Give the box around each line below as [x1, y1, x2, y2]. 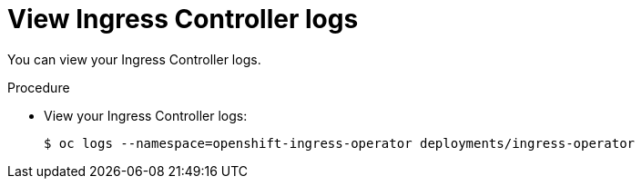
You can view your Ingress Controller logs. [7, 51, 261, 67]
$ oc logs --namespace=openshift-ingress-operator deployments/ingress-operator [44, 135, 636, 151]
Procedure [7, 79, 70, 95]
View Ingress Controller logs [7, 4, 359, 34]
